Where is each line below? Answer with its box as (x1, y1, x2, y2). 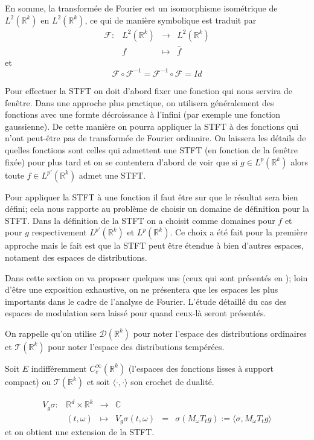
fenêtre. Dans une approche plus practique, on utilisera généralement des (5, 96, 274, 109)
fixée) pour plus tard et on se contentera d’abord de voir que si (5, 155, 238, 168)
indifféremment (31, 362, 87, 374)
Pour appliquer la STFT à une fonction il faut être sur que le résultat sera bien (5, 190, 298, 203)
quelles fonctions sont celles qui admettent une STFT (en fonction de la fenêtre (5, 143, 298, 156)
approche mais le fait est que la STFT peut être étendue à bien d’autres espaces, (5, 239, 304, 252)
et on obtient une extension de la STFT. (5, 426, 155, 438)
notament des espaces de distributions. (5, 250, 147, 263)
